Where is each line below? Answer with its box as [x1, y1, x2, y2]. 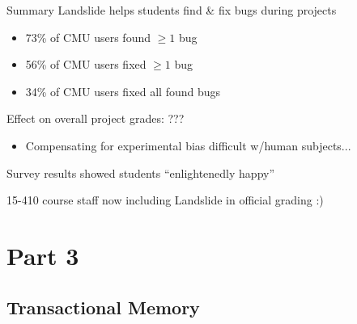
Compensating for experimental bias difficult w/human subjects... [25, 137, 351, 154]
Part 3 [6, 238, 79, 271]
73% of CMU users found [25, 28, 151, 45]
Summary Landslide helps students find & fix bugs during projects [6, 2, 337, 18]
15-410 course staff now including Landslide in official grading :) [6, 191, 324, 208]
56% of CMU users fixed [25, 56, 147, 73]
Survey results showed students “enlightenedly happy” [6, 164, 275, 181]
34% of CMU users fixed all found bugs [25, 82, 221, 99]
